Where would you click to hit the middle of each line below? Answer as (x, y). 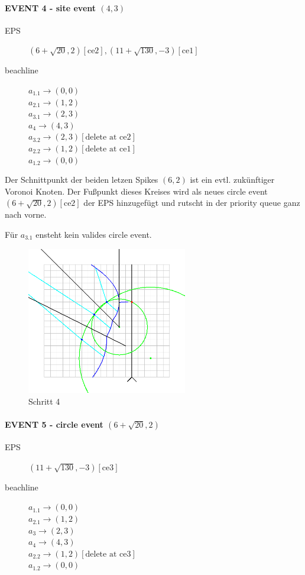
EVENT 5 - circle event (54, 424)
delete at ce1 (108, 149)
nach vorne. (26, 214)
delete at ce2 (108, 138)
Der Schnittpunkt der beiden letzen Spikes (82, 180)
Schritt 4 (44, 401)
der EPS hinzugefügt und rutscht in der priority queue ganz (192, 203)
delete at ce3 (108, 554)
